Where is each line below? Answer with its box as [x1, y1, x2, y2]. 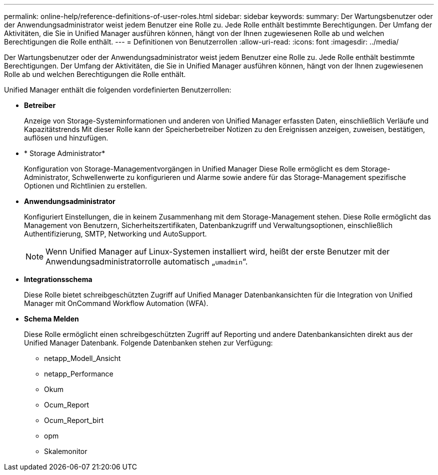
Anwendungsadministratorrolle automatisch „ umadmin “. [45, 256, 248, 266]
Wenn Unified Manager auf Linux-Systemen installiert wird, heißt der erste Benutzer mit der [45, 246, 390, 256]
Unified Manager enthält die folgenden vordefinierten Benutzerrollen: [4, 85, 231, 94]
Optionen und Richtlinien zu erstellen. [24, 181, 147, 190]
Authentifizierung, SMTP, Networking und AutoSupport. [24, 229, 207, 238]
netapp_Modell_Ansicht [44, 354, 121, 362]
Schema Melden [24, 314, 79, 323]
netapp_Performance [44, 369, 113, 378]
